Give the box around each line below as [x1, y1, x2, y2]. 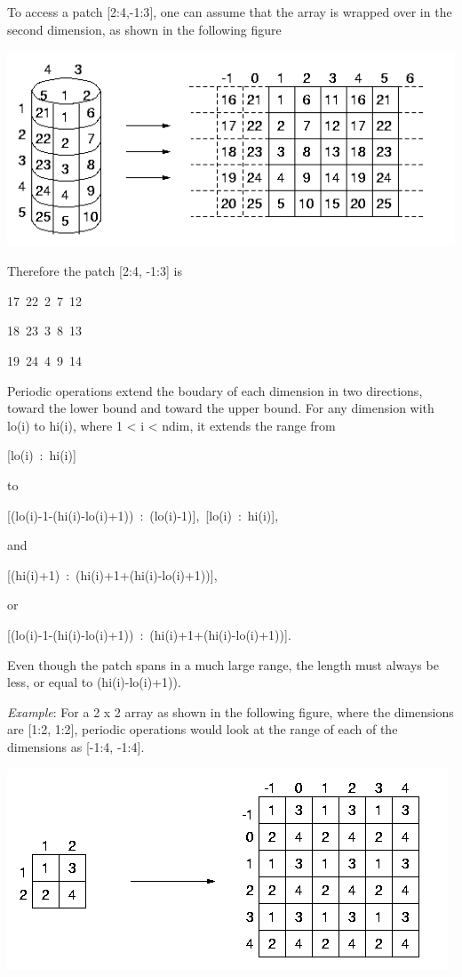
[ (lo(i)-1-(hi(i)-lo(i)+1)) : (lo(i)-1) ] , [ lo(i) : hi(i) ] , [7, 505, 279, 524]
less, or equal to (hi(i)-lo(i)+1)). [7, 673, 181, 691]
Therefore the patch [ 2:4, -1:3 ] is [7, 262, 182, 280]
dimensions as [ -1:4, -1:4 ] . [7, 737, 145, 755]
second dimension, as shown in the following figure [7, 20, 282, 38]
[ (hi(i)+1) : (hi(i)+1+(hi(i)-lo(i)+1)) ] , [7, 565, 218, 584]
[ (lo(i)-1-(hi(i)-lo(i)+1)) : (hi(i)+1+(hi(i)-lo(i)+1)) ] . [7, 625, 291, 643]
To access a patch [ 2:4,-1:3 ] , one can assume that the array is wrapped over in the [7, 3, 452, 20]
